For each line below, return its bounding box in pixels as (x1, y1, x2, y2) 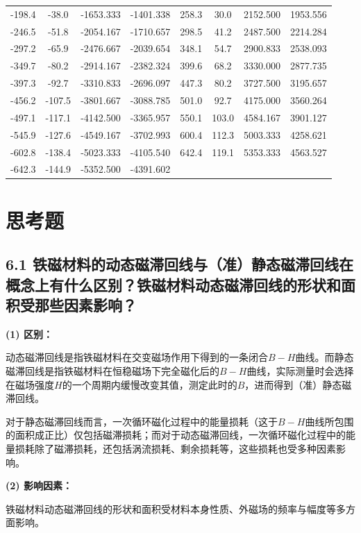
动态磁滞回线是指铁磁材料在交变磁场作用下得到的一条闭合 (6, 350, 268, 364)
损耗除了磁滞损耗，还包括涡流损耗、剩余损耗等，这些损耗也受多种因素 (15, 441, 336, 455)
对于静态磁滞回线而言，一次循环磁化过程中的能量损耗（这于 (6, 414, 278, 428)
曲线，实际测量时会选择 (246, 363, 354, 378)
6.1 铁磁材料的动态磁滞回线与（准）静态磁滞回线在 (6, 253, 353, 275)
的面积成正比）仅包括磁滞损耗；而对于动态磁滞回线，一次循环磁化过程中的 (6, 428, 346, 442)
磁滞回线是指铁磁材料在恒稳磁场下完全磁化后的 (6, 363, 219, 378)
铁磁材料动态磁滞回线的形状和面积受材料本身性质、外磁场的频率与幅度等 (6, 501, 336, 516)
